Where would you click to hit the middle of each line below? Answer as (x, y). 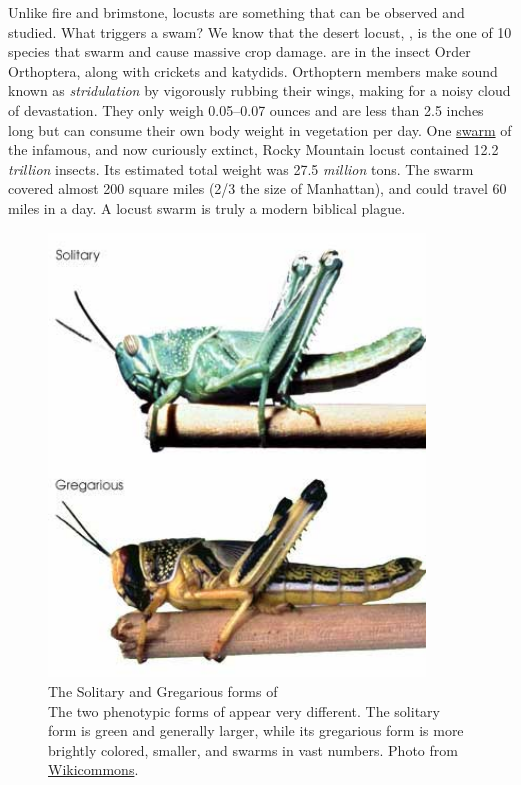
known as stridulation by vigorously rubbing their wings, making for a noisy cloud (259, 90)
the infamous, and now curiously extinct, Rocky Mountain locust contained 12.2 (253, 149)
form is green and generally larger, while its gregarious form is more (256, 730)
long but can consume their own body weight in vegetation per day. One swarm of (260, 129)
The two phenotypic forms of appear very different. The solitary (244, 710)
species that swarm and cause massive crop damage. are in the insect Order (239, 51)
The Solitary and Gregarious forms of (163, 690)
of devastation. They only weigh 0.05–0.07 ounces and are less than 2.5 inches (246, 109)
